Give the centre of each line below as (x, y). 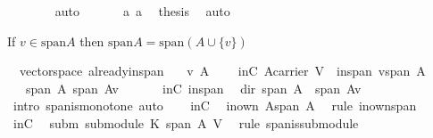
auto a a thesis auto (142, 11)
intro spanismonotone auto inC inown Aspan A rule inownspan (215, 106)
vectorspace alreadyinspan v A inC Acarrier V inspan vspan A (222, 71)
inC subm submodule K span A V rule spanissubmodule (186, 122)
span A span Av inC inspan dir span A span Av (193, 88)
